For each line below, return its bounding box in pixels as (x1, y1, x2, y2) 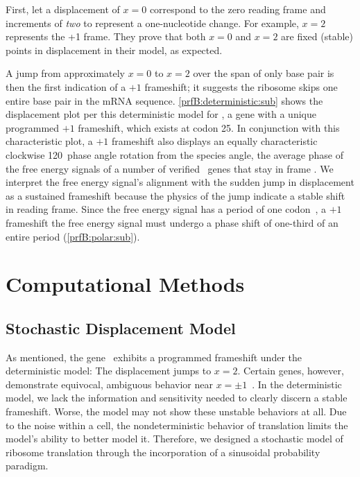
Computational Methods (6, 270, 245, 298)
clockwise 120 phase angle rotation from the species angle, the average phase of (6, 147, 343, 162)
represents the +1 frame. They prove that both (6, 29, 206, 44)
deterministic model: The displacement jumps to (6, 363, 212, 378)
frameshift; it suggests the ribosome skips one (144, 79, 338, 94)
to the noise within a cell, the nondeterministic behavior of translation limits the (6, 417, 348, 432)
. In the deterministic (252, 376, 342, 391)
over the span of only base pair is (193, 66, 334, 80)
